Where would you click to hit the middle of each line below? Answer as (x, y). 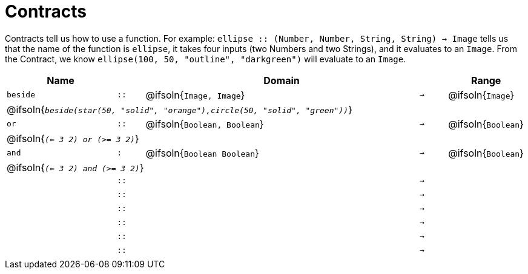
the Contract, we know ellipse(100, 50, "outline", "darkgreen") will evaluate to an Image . (206, 59)
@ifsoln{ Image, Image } (195, 95)
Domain (282, 80)
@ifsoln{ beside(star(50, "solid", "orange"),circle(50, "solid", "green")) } (180, 109)
